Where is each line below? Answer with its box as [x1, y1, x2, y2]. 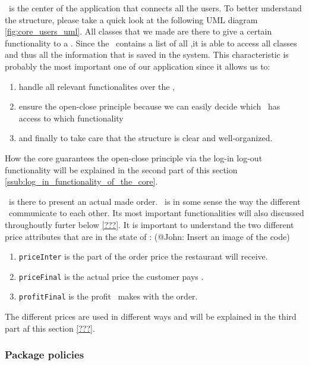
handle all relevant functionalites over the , [18, 80, 175, 92]
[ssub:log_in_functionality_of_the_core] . [5, 175, 158, 188]
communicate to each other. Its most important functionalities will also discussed [8, 207, 304, 219]
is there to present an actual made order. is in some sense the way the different [8, 195, 301, 207]
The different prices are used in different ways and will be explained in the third [5, 310, 297, 323]
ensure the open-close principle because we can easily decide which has [18, 100, 280, 113]
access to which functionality [18, 111, 124, 124]
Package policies [5, 347, 84, 362]
